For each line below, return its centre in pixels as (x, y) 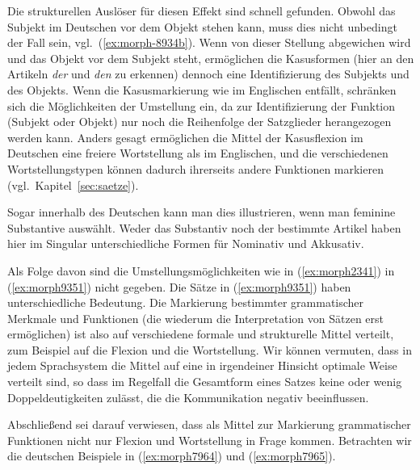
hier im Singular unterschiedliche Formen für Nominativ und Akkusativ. (186, 243)
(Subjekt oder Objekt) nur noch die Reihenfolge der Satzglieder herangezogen (199, 122)
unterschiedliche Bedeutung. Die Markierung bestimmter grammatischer (186, 302)
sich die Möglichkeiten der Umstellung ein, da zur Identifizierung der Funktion (202, 105)
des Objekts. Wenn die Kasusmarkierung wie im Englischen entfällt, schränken (202, 89)
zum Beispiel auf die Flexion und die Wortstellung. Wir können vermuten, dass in (210, 349)
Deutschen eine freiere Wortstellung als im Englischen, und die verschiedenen (198, 153)
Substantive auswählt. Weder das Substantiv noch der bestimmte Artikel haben (204, 227)
